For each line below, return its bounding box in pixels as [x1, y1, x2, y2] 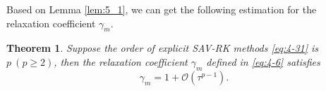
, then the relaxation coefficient [54, 54, 188, 69]
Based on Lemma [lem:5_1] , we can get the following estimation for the [6, 2, 317, 16]
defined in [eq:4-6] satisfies [206, 54, 320, 69]
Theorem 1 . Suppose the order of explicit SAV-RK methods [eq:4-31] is [6, 41, 319, 55]
